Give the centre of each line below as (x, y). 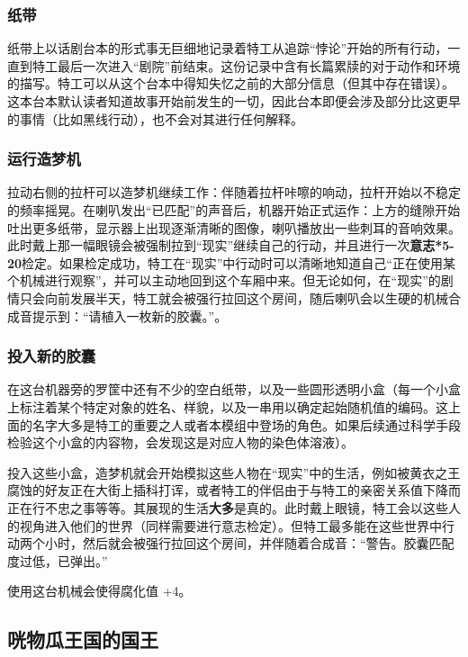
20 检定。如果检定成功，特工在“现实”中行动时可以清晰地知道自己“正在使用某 (231, 262)
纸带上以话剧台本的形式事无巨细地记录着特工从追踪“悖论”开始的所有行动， (228, 48)
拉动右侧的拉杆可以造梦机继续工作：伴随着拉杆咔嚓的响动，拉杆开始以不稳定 (234, 192)
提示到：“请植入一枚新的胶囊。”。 (130, 315)
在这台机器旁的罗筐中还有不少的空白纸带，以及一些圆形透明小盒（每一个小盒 (234, 389)
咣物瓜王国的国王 (83, 639)
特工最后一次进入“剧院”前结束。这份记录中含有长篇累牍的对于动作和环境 (246, 65)
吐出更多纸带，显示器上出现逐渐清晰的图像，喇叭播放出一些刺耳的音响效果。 (234, 227)
